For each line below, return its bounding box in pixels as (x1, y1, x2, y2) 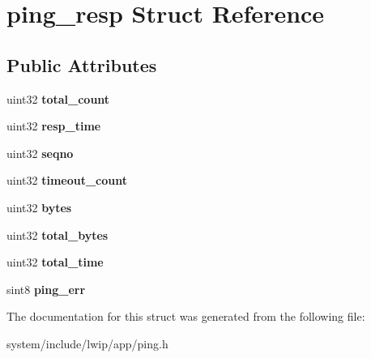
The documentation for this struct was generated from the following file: (6, 308, 365, 325)
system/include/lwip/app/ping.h (6, 335, 168, 352)
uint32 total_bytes (6, 226, 109, 243)
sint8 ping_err (6, 280, 86, 297)
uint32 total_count (6, 90, 110, 107)
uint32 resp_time (6, 117, 101, 134)
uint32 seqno (6, 144, 74, 161)
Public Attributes (6, 52, 157, 77)
